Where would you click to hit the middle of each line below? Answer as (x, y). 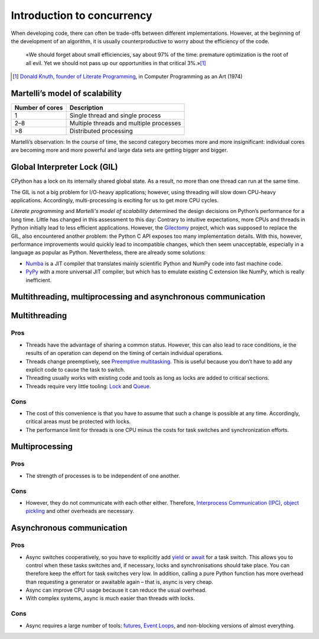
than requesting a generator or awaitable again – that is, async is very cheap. (120, 582)
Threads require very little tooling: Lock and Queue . (88, 386)
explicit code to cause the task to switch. (75, 369)
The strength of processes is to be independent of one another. (103, 476)
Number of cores (39, 108)
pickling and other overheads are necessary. (80, 511)
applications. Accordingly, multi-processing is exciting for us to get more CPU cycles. (115, 201)
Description (86, 108)
